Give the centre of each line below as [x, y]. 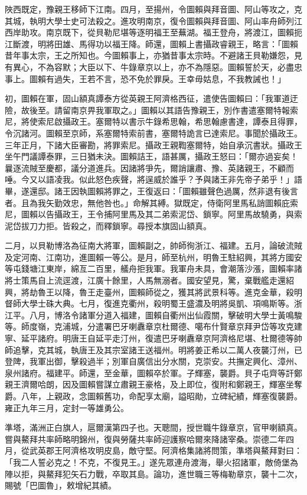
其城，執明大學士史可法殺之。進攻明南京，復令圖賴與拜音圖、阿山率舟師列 [149, 20]
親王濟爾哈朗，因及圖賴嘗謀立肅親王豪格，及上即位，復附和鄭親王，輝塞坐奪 [153, 384]
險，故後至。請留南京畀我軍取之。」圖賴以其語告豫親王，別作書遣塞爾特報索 [151, 110]
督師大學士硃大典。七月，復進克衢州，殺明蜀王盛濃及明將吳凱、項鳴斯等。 [149, 303]
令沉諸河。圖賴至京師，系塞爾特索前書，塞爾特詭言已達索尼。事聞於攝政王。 [153, 133]
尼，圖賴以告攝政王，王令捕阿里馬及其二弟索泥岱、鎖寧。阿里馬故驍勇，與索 [153, 214]
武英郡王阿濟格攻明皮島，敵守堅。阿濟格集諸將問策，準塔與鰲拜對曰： [166, 450]
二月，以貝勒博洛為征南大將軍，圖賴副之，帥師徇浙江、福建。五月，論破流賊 [153, 245]
